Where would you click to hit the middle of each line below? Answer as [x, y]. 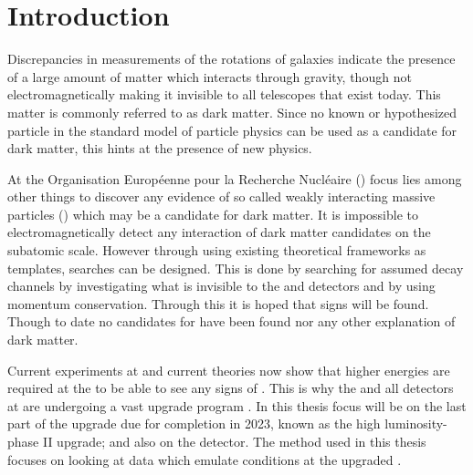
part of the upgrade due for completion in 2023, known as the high [194, 423]
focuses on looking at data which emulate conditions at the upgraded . [205, 459]
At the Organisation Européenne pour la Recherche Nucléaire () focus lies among [235, 178]
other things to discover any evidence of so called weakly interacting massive [221, 196]
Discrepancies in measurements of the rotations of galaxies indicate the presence [231, 59]
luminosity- [416, 423]
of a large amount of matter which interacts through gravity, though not [210, 76]
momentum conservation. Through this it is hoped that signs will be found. [218, 303]
